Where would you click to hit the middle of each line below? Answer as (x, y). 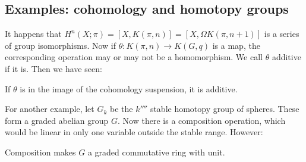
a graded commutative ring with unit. (156, 152)
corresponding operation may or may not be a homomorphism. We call (134, 57)
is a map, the (236, 45)
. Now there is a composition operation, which (202, 120)
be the (122, 109)
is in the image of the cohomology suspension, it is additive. (129, 88)
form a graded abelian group (57, 120)
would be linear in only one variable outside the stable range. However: (134, 132)
